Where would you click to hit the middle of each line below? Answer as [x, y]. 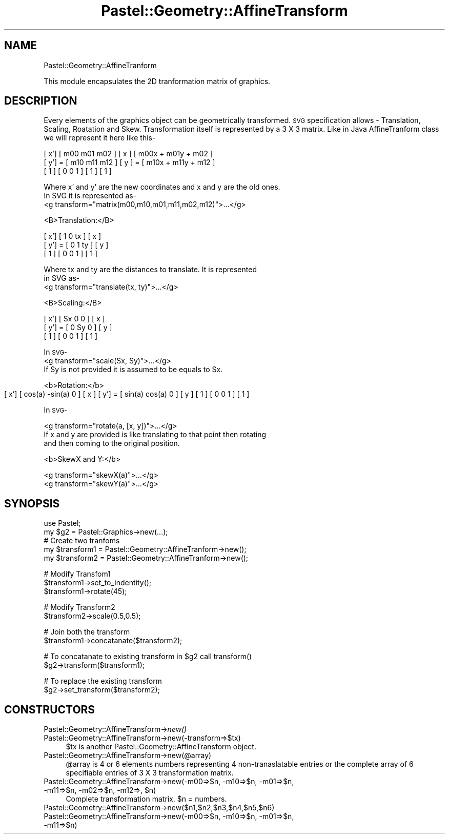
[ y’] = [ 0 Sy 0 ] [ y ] [78, 328]
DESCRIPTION [41, 101]
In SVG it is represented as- [90, 196]
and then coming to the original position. [112, 443]
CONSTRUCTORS [50, 709]
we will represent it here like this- [100, 138]
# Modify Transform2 [79, 607]
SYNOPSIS [32, 503]
